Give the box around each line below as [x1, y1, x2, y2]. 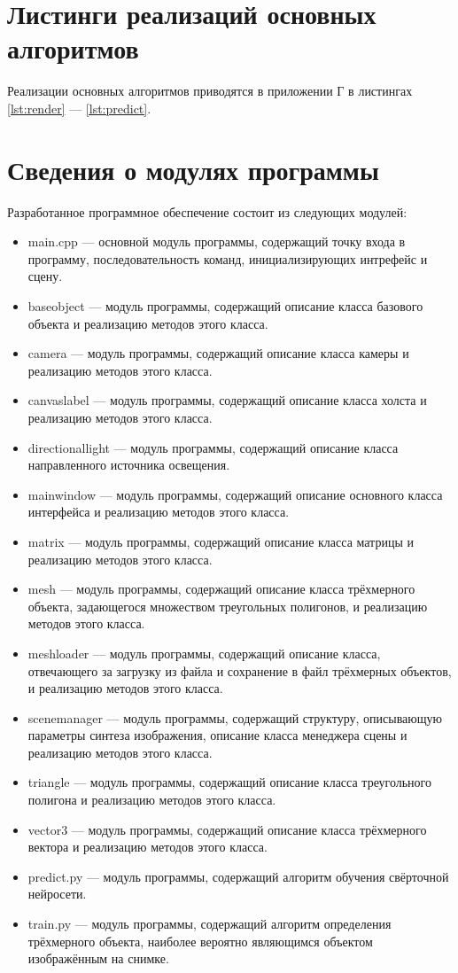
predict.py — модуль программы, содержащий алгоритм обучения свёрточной [27, 867, 449, 885]
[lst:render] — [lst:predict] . [7, 98, 151, 117]
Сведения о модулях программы [7, 151, 379, 187]
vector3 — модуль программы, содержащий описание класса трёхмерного [27, 820, 427, 838]
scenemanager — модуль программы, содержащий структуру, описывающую [27, 708, 442, 727]
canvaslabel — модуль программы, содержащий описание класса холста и [27, 391, 427, 409]
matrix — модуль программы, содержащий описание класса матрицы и [27, 532, 414, 550]
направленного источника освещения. [27, 455, 230, 474]
